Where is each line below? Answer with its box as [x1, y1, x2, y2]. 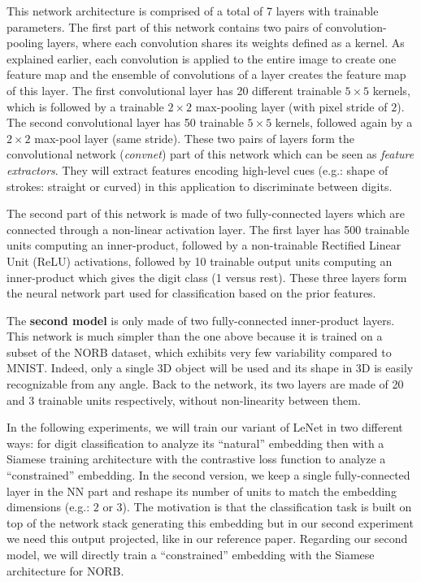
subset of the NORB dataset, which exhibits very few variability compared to [7, 343, 392, 360]
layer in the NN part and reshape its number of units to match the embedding [7, 482, 397, 499]
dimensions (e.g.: [7, 498, 90, 515]
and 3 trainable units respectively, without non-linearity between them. [7, 391, 361, 408]
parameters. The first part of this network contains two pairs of [7, 18, 322, 35]
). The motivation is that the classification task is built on [122, 498, 412, 515]
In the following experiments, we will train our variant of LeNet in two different [7, 419, 403, 436]
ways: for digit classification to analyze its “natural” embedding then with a [7, 434, 384, 451]
